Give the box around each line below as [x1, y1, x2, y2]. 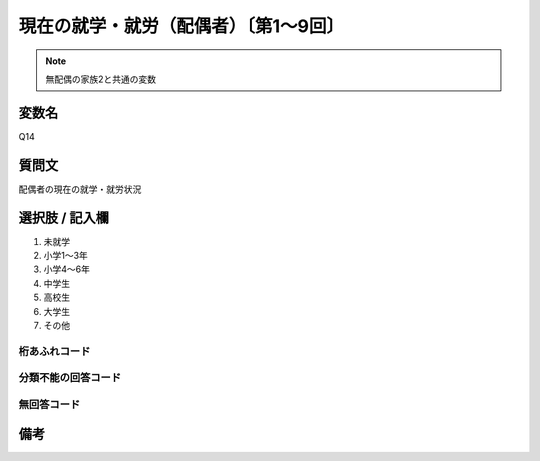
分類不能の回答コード [18, 371, 122, 385]
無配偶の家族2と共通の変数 [45, 73, 157, 85]
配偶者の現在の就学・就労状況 [18, 183, 142, 195]
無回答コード [18, 397, 81, 411]
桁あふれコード [18, 344, 91, 358]
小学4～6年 [43, 263, 90, 275]
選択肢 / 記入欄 [18, 209, 110, 226]
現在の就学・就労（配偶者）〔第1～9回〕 [18, 15, 345, 37]
